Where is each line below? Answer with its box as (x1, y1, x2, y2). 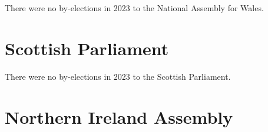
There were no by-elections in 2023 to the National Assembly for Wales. (5, 2, 264, 13)
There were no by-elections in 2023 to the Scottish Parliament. (5, 70, 231, 82)
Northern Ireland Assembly (5, 104, 233, 128)
